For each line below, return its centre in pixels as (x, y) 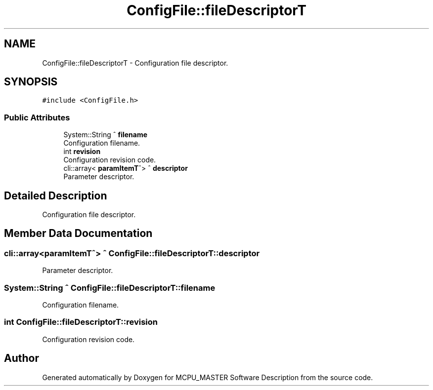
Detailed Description (56, 195)
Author (22, 358)
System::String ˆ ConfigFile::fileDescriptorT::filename (110, 288)
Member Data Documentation (78, 234)
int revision (82, 152)
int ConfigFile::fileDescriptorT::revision (81, 322)
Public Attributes (37, 117)
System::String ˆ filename (106, 135)
